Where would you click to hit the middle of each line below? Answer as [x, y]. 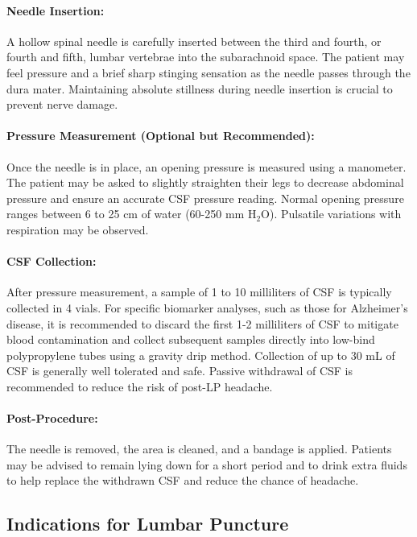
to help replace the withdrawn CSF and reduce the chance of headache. [183, 480]
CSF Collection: [52, 261]
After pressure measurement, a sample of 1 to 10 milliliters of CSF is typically [199, 292]
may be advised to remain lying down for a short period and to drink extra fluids [207, 464]
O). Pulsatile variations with [331, 214]
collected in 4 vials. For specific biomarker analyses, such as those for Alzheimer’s [207, 307]
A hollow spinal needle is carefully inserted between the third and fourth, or [194, 41]
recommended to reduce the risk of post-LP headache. [140, 386]
